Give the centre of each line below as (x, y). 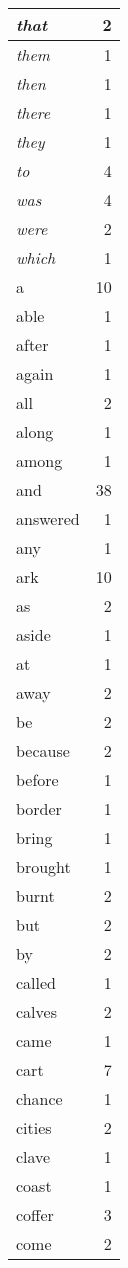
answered (48, 518)
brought (43, 866)
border (39, 808)
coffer (35, 1214)
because (43, 750)
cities (34, 1127)
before (37, 779)
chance (39, 1098)
